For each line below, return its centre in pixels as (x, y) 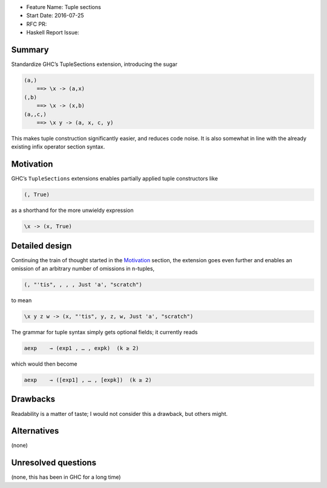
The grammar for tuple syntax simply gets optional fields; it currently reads (104, 332)
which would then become (44, 364)
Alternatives (35, 431)
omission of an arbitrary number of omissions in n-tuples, (83, 269)
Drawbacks (33, 399)
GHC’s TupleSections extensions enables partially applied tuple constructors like (114, 179)
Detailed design (41, 246)
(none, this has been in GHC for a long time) (66, 477)
